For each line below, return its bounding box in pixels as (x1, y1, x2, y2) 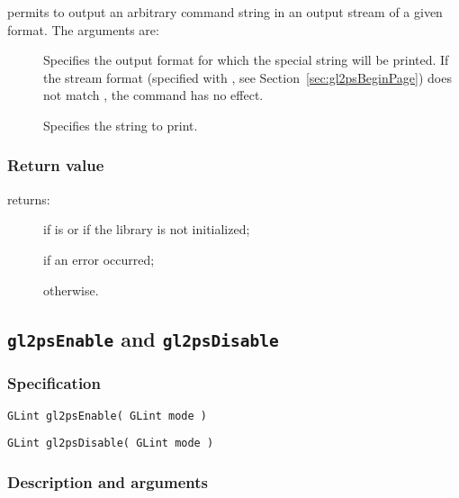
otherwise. (43, 280, 99, 299)
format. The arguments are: (7, 20, 159, 39)
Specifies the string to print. (43, 115, 198, 134)
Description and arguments (7, 470, 208, 493)
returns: (7, 189, 50, 208)
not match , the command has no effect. (43, 86, 264, 104)
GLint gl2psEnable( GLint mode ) (7, 409, 207, 422)
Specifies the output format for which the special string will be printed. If (43, 50, 449, 69)
